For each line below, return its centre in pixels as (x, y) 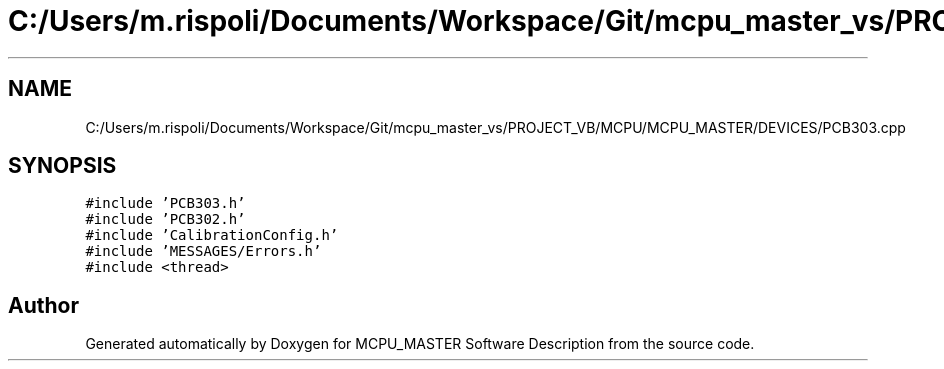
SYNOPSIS (62, 166)
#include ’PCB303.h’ (165, 203)
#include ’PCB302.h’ (165, 219)
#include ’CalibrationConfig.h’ (212, 235)
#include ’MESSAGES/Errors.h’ (203, 251)
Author (43, 305)
